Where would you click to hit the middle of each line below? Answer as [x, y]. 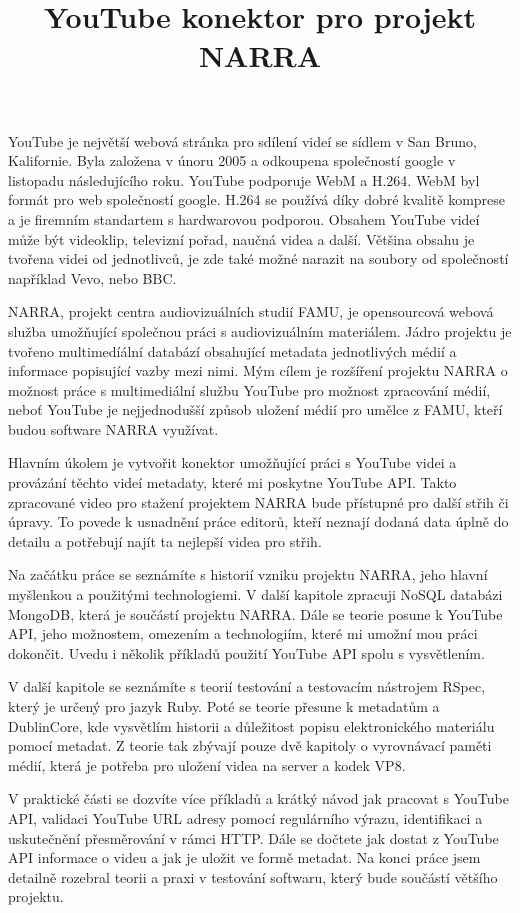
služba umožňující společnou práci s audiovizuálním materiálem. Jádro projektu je [260, 330]
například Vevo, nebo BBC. [92, 277]
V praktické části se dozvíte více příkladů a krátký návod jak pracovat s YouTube [258, 798]
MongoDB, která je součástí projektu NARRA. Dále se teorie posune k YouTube [255, 613]
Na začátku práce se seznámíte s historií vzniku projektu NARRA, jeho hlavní [248, 574]
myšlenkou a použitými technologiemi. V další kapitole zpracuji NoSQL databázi [255, 594]
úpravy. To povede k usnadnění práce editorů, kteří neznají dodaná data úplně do [258, 521]
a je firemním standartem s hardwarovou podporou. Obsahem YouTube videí [244, 218]
